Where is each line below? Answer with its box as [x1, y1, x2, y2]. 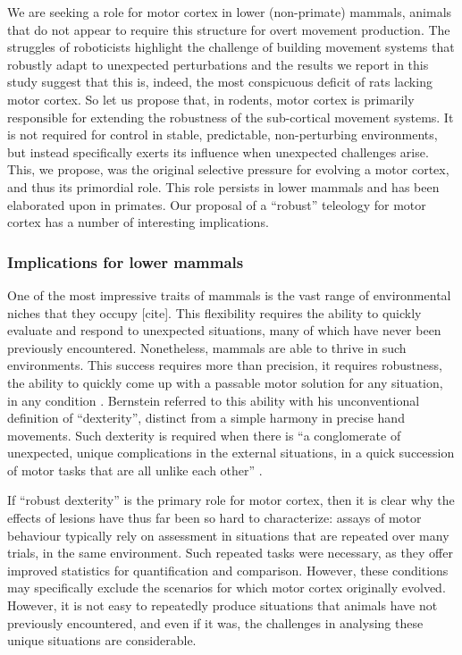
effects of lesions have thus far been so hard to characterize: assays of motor [7, 508, 422, 527]
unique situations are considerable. [7, 631, 197, 650]
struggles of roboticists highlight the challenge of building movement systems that [7, 38, 455, 56]
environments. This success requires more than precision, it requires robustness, [7, 356, 442, 374]
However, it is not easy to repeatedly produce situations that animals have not [7, 596, 438, 615]
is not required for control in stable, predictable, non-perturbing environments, [7, 125, 438, 144]
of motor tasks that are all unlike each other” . [7, 460, 263, 479]
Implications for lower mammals [7, 250, 244, 273]
